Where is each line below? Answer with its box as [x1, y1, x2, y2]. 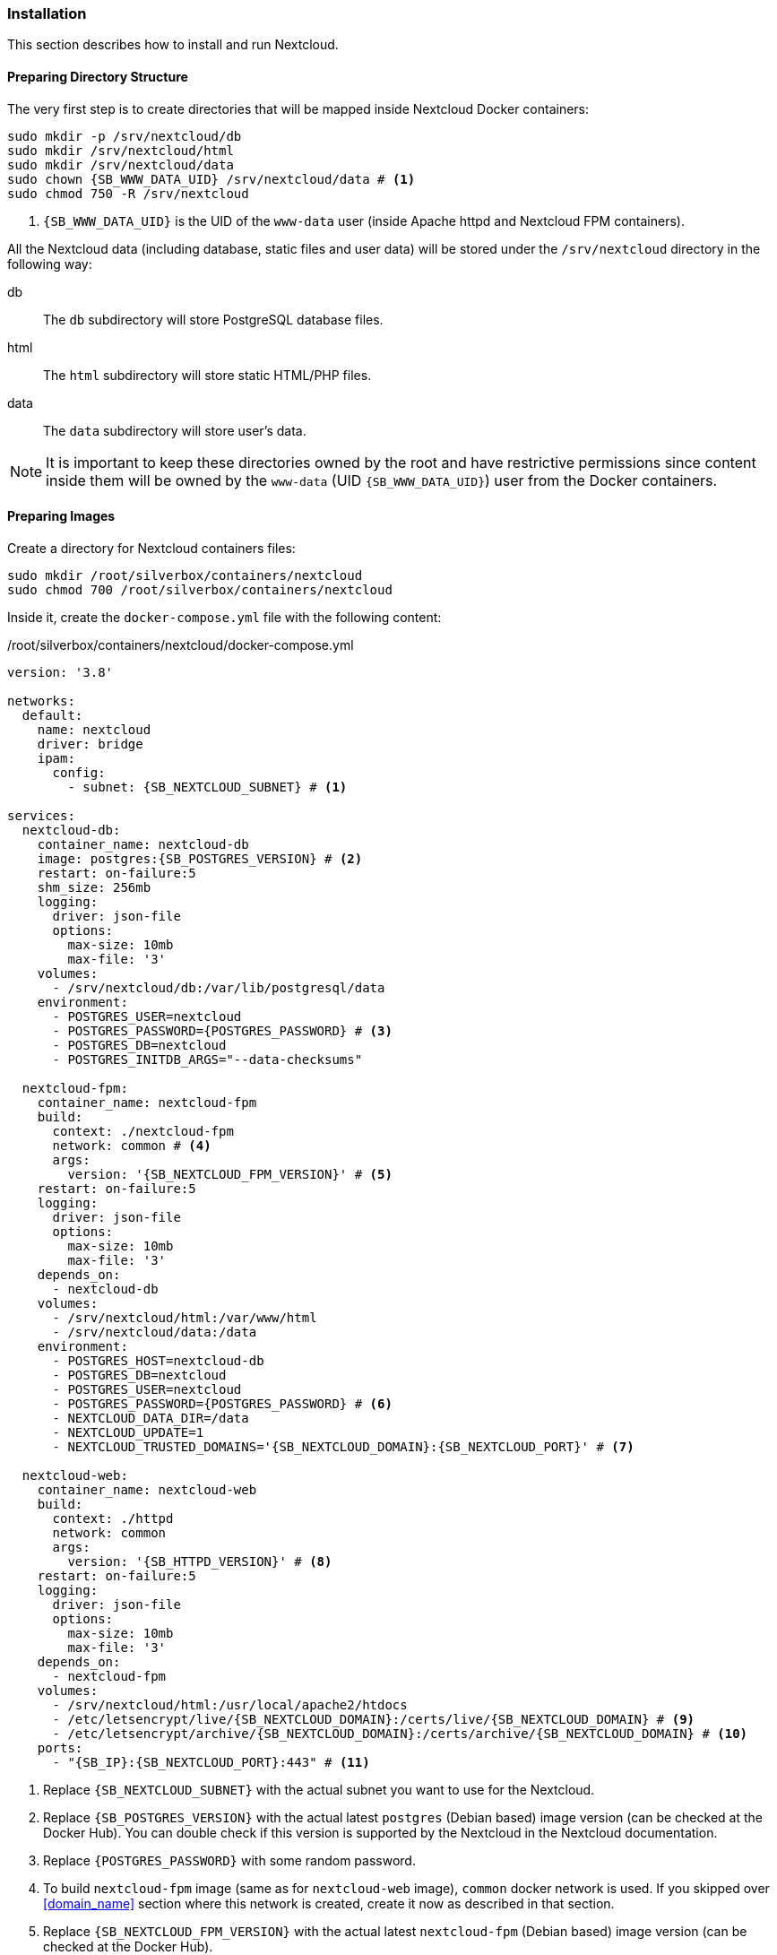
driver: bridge [37, 736, 143, 751]
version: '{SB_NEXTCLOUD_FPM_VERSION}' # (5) [67, 1166, 393, 1181]
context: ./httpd [52, 1510, 174, 1526]
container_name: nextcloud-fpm [37, 1094, 257, 1110]
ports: [37, 1740, 83, 1755]
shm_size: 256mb [37, 879, 151, 895]
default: [22, 707, 83, 722]
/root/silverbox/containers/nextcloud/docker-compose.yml [7, 636, 354, 653]
